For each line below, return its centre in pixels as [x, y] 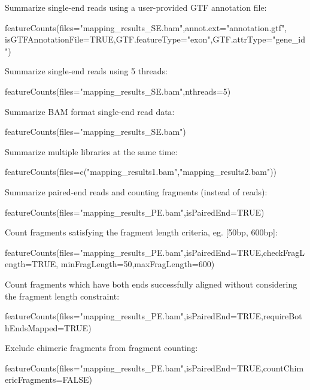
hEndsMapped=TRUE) [48, 327]
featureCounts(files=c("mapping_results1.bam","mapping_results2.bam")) [141, 172]
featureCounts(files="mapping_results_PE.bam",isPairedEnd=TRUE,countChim [154, 368]
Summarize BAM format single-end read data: [90, 111]
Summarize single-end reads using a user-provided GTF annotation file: [136, 7]
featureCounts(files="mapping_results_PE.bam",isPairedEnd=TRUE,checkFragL [155, 252]
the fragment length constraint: [62, 296]
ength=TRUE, [32, 264]
